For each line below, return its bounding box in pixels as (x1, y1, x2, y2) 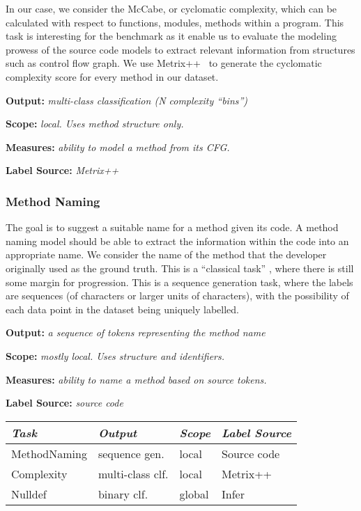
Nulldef (11, 485, 47, 502)
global (179, 485, 209, 502)
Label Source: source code (6, 395, 123, 410)
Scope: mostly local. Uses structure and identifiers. (6, 348, 225, 363)
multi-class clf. (98, 465, 169, 482)
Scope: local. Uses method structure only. (6, 116, 184, 131)
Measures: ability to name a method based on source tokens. (6, 372, 267, 386)
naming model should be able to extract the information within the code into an (6, 233, 349, 248)
